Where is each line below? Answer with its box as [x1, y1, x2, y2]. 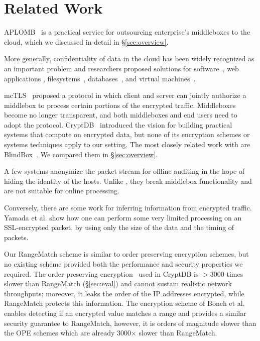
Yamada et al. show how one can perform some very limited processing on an [4, 212, 242, 222]
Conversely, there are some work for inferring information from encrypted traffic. [4, 202, 252, 213]
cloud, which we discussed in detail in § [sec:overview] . [4, 36, 169, 47]
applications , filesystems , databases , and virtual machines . [4, 73, 196, 83]
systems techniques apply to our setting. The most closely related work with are [4, 139, 250, 150]
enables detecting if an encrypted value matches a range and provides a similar [4, 307, 246, 318]
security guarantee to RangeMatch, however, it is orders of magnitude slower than [4, 317, 256, 328]
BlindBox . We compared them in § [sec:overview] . [4, 149, 158, 159]
